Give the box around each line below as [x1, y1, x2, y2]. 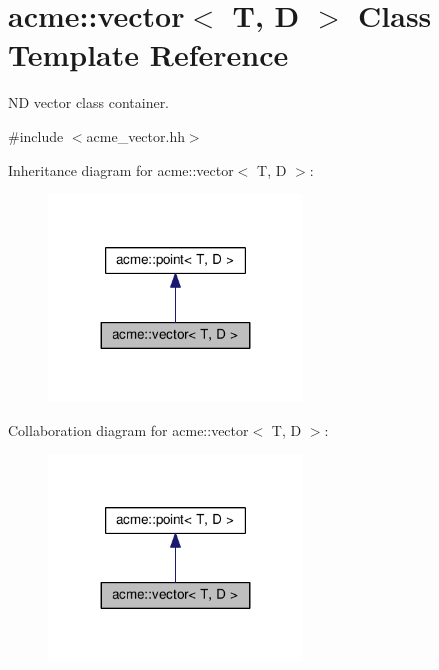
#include [8, 125, 64, 146]
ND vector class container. [8, 92, 170, 113]
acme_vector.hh [86, 125, 185, 146]
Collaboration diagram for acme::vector [8, 419, 249, 440]
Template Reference [8, 34, 289, 75]
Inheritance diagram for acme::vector [8, 159, 234, 180]
